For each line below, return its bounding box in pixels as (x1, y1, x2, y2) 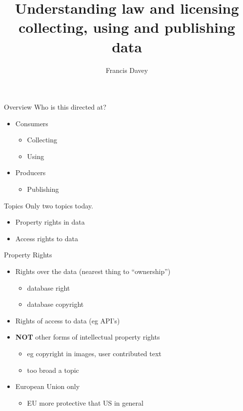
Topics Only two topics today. (4, 200, 93, 210)
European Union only (15, 381, 80, 391)
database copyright (27, 299, 84, 309)
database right (27, 282, 70, 293)
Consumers (15, 118, 48, 128)
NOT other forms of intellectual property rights (15, 332, 160, 342)
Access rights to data (15, 233, 78, 243)
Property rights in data (15, 217, 85, 227)
